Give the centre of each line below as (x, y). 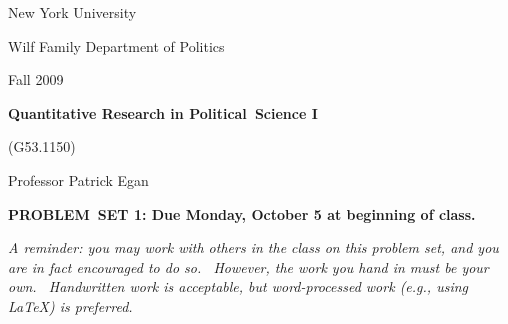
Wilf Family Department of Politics (116, 45)
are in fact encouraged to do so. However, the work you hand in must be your (248, 266)
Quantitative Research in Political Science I (163, 112)
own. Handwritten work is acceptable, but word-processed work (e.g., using (238, 286)
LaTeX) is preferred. (70, 305)
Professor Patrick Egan (78, 179)
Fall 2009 (36, 79)
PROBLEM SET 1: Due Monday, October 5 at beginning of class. (242, 213)
